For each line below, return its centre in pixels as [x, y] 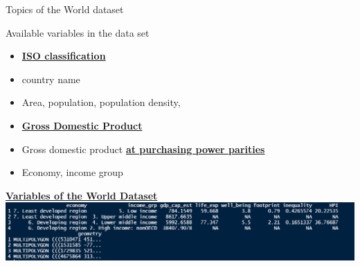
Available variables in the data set [78, 32]
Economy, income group [72, 172]
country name [51, 79]
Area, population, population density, [101, 102]
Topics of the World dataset [65, 9]
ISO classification [64, 56]
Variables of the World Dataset [82, 195]
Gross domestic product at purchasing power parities [143, 149]
